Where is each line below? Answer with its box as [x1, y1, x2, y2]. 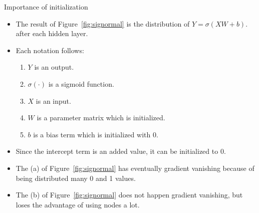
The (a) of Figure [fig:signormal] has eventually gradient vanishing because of [16, 162, 254, 173]
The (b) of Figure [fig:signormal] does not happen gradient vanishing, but [16, 189, 243, 200]
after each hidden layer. [16, 28, 88, 39]
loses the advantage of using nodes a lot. [16, 199, 140, 209]
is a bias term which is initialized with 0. [33, 129, 158, 139]
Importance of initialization [4, 2, 88, 12]
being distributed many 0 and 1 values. [16, 172, 136, 183]
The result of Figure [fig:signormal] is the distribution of [16, 18, 190, 29]
